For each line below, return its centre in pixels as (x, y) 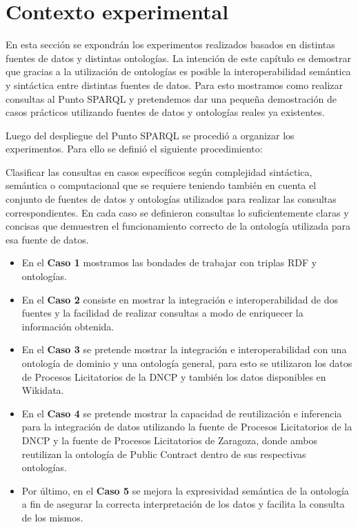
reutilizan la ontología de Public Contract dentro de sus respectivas (164, 454)
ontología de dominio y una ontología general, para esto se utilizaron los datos (187, 363)
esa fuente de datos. (47, 239)
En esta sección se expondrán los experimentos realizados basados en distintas (170, 44)
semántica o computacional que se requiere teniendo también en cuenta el (161, 185)
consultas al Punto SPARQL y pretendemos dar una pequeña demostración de (171, 98)
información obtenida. (68, 326)
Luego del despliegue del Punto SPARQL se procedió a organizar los (150, 135)
